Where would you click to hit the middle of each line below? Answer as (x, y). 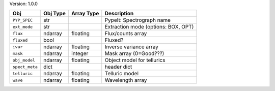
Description (119, 14)
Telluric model (122, 74)
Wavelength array (126, 80)
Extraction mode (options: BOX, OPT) (149, 27)
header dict (118, 67)
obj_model (24, 60)
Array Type (85, 14)
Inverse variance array (132, 47)
